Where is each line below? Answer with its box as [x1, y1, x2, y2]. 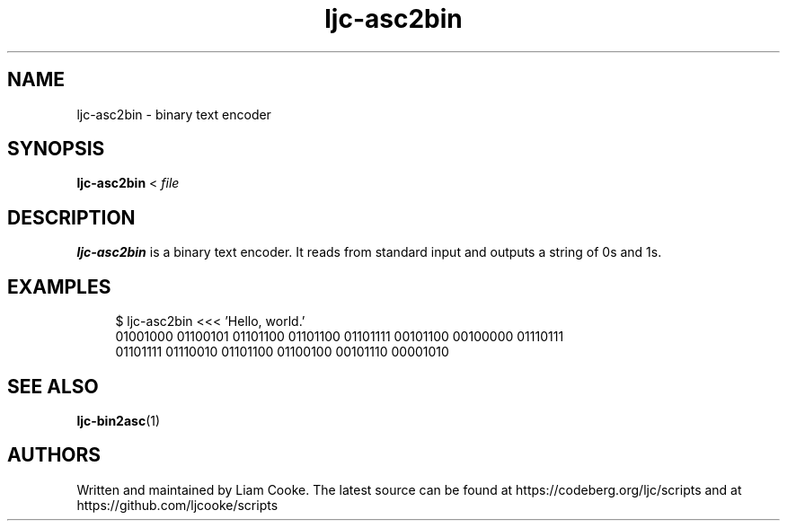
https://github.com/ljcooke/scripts [76, 497, 279, 513]
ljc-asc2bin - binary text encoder [76, 106, 271, 122]
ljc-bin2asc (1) [76, 412, 161, 428]
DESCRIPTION [7, 206, 136, 229]
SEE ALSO [7, 374, 99, 398]
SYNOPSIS [7, 137, 105, 161]
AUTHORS [7, 444, 102, 467]
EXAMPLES [7, 275, 111, 298]
